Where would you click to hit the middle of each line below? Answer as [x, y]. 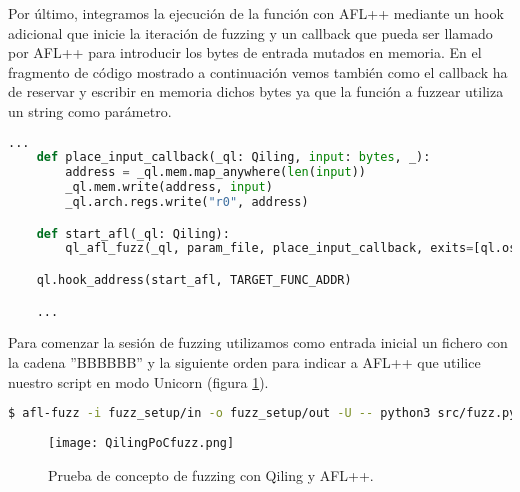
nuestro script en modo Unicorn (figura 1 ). [138, 381]
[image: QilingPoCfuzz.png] [141, 443]
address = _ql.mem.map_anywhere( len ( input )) [215, 172]
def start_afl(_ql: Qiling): [133, 233]
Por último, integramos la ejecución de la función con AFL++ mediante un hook [256, 13]
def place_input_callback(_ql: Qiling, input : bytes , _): [233, 157]
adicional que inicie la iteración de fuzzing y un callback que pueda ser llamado [250, 32]
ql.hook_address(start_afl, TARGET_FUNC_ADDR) [194, 280]
